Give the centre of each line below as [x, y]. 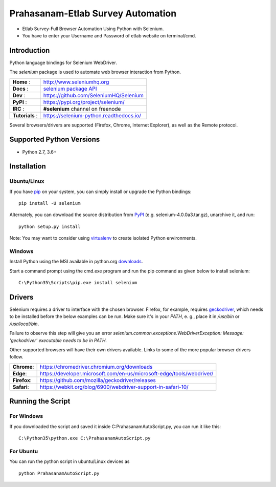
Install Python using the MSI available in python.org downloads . [76, 262]
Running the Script [40, 401]
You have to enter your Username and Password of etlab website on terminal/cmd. [109, 35]
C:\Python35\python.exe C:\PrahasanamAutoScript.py [85, 438]
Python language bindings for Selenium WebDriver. [63, 62]
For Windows [26, 416]
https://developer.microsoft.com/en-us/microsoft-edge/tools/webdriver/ [126, 373]
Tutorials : [25, 115]
